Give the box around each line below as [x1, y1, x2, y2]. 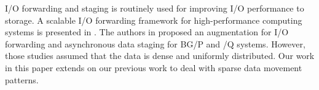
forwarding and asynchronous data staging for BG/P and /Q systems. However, [5, 37, 305, 50]
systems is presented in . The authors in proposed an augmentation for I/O [5, 26, 289, 38]
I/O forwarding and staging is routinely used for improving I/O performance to [5, 2, 304, 14]
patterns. [5, 73, 39, 86]
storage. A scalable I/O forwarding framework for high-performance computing [5, 13, 302, 26]
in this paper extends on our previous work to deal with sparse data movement [5, 61, 302, 74]
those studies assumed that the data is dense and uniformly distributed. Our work [5, 49, 315, 62]
